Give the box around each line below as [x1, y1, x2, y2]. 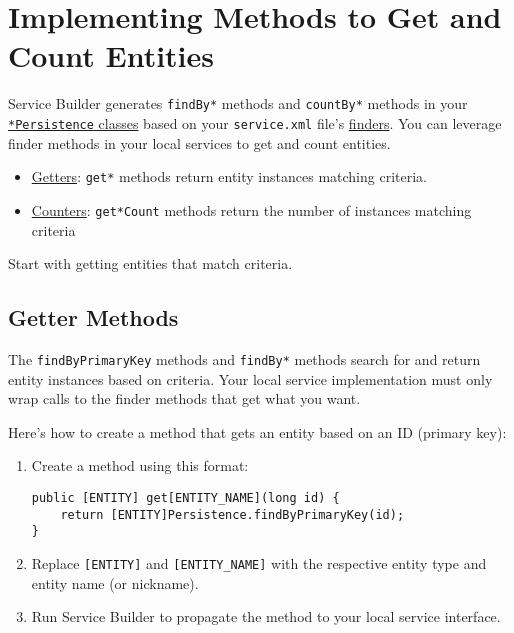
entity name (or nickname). [31, 572, 199, 593]
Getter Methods [8, 302, 179, 333]
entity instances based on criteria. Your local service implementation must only [8, 368, 493, 389]
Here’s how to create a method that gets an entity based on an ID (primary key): [8, 421, 507, 442]
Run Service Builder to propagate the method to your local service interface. [31, 606, 501, 627]
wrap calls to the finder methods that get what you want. [8, 388, 361, 409]
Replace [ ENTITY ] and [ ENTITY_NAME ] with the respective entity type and [31, 552, 487, 573]
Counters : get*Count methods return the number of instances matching [31, 199, 472, 220]
